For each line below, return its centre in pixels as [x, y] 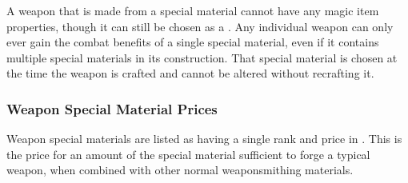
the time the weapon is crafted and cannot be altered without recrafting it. [190, 73]
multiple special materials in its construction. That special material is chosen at [202, 57]
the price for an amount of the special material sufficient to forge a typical [188, 154]
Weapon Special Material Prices [112, 108]
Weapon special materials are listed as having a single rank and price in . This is [204, 139]
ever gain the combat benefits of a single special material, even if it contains [193, 42]
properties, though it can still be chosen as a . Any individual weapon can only [200, 26]
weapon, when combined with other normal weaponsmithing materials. [180, 170]
